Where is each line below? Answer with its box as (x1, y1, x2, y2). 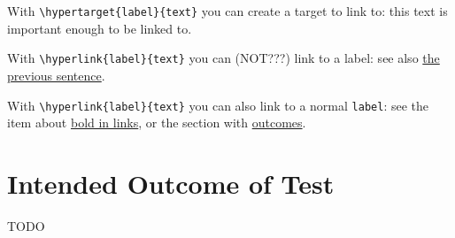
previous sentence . (7, 65, 105, 84)
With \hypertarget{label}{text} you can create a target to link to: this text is (7, 2, 448, 19)
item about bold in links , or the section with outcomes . (7, 113, 306, 132)
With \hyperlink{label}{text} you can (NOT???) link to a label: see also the (7, 49, 440, 67)
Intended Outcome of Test (7, 165, 335, 201)
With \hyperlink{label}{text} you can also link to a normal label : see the (7, 96, 428, 114)
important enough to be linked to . (7, 19, 192, 37)
